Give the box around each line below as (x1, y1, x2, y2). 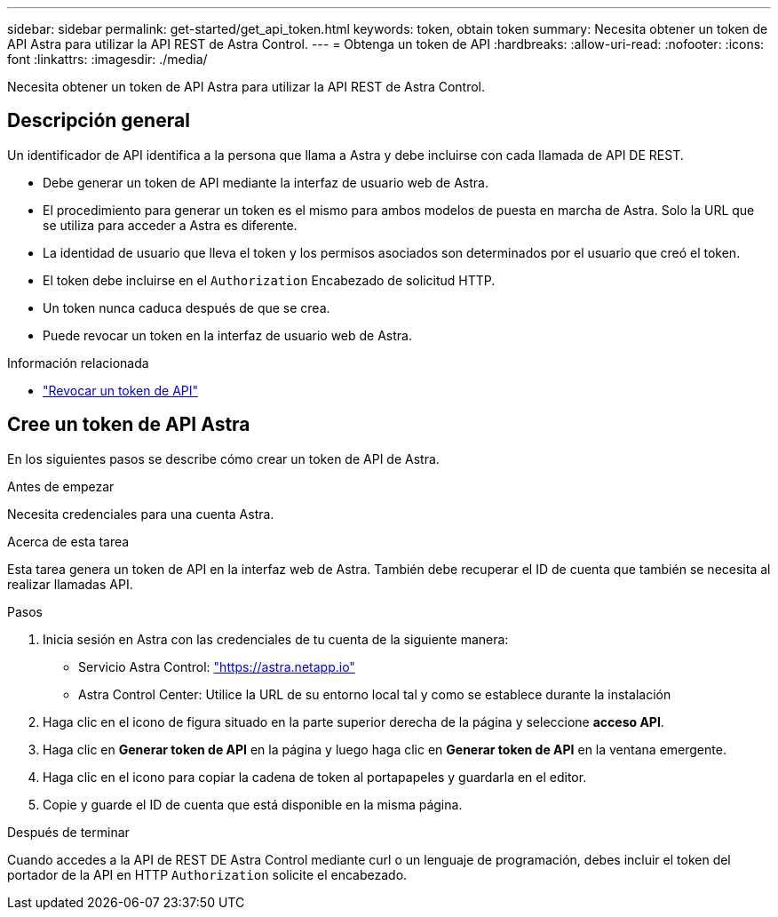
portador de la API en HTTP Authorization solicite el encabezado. (7, 866, 408, 882)
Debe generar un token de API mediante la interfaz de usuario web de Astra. (43, 174, 488, 190)
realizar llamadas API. (7, 576, 133, 592)
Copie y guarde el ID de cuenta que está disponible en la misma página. (43, 796, 463, 812)
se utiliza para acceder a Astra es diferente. (43, 217, 298, 233)
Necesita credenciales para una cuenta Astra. (7, 506, 274, 522)
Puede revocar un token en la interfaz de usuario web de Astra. (43, 327, 413, 343)
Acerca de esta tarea (7, 533, 130, 549)
